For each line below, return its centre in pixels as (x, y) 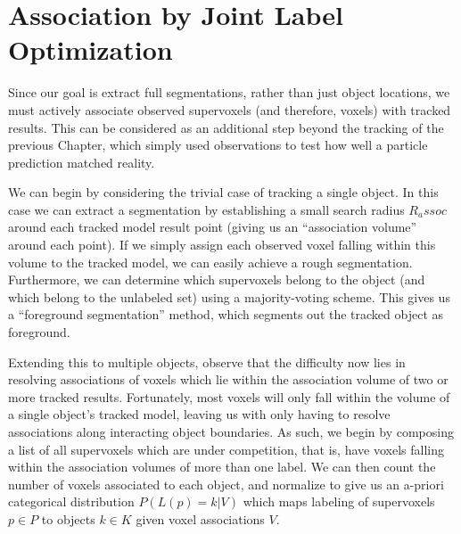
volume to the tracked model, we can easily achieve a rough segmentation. (210, 262)
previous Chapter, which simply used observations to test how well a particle (218, 145)
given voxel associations (200, 518)
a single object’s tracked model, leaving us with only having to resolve (199, 414)
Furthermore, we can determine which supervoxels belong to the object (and (217, 279)
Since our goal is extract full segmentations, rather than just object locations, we (229, 92)
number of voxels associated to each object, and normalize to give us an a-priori (226, 484)
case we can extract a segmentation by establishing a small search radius (206, 209)
